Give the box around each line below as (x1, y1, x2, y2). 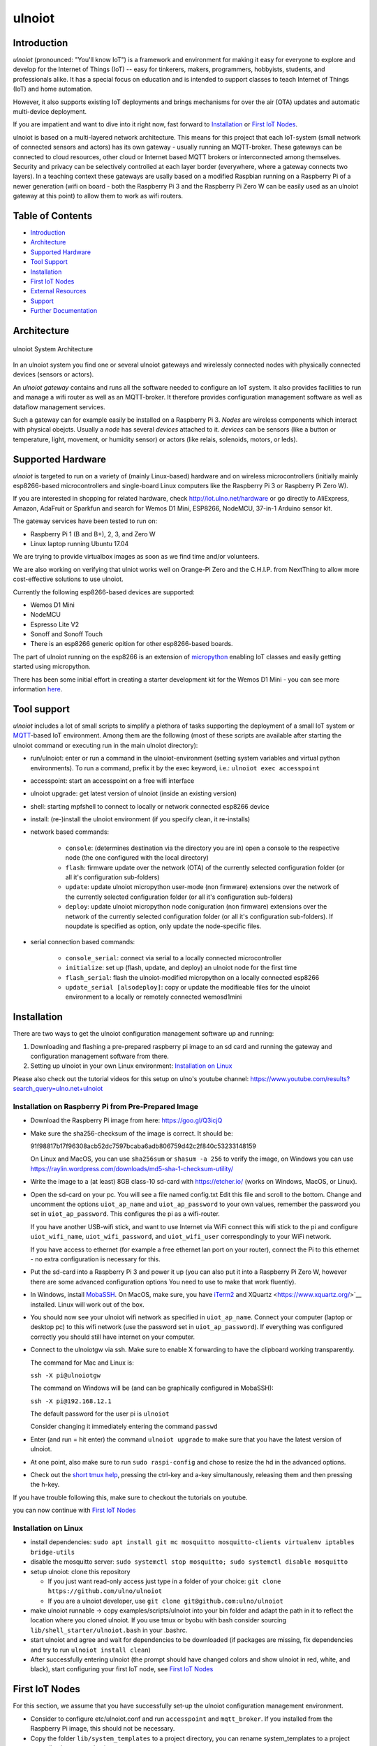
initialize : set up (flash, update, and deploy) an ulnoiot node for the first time (65, 964, 297, 972)
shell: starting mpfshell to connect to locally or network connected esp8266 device (30, 802, 269, 810)
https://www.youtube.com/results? (250, 1074, 350, 1083)
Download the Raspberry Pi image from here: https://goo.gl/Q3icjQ (30, 1116, 223, 1124)
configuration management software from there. (30, 1052, 169, 1060)
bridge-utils (30, 1548, 75, 1556)
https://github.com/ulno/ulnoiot (47, 1587, 163, 1595)
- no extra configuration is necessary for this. (30, 1255, 161, 1263)
